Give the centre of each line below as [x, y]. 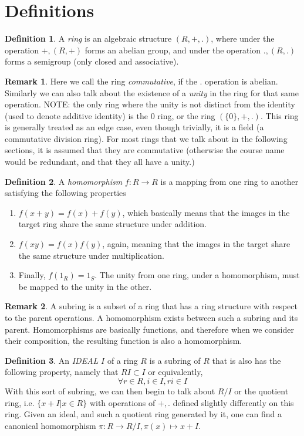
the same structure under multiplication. [91, 255]
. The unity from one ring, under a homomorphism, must [197, 275]
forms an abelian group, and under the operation [173, 50]
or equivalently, [175, 372]
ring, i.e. [20, 402]
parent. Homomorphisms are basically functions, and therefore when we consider [149, 329]
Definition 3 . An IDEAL [52, 360]
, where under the [243, 38]
